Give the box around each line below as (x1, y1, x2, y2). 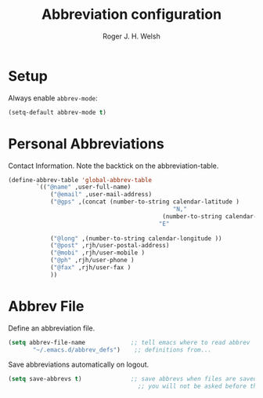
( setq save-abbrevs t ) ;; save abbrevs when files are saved (8, 375, 258, 383)
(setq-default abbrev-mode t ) (8, 108, 107, 116)
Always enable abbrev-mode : (8, 93, 98, 103)
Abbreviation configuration (41, 5, 222, 24)
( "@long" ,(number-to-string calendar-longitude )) (49, 234, 222, 243)
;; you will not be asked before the (137, 382, 261, 390)
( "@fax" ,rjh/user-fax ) (49, 264, 131, 272)
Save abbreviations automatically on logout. (8, 360, 150, 370)
